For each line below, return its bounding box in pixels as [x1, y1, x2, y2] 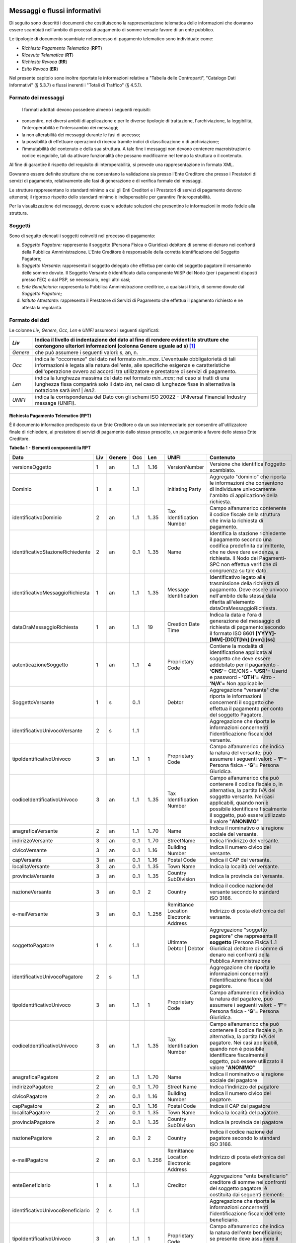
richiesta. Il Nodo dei [209, 554, 258, 561]
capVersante [12, 856, 42, 863]
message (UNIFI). [35, 400, 76, 407]
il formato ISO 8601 [209, 629, 255, 636]
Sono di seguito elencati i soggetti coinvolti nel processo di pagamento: [9, 233, 156, 239]
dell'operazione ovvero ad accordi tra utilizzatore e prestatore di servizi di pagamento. [35, 368, 237, 375]
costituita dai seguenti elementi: [209, 1191, 284, 1198]
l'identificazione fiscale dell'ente [209, 1210, 286, 1217]
